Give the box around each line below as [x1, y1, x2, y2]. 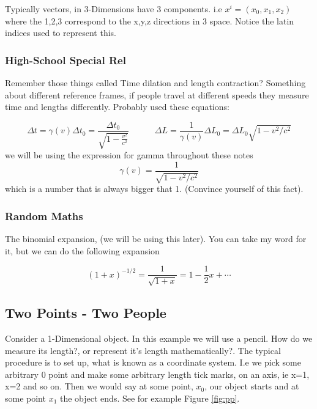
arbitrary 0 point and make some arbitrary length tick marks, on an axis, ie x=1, [5, 367, 310, 380]
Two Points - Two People [5, 303, 166, 322]
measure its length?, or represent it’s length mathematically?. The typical [5, 344, 281, 356]
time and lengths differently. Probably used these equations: [5, 100, 229, 113]
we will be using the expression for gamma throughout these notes [5, 149, 253, 161]
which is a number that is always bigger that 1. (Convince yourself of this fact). [5, 182, 304, 195]
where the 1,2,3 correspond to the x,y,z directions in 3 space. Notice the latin [5, 14, 294, 27]
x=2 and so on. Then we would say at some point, [5, 380, 193, 392]
